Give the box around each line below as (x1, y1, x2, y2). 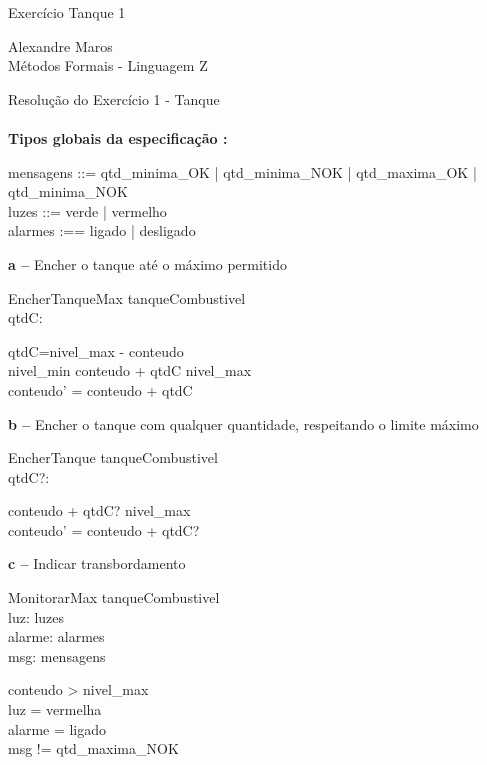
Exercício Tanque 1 (8, 2, 126, 22)
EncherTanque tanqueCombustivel (8, 447, 218, 468)
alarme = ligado (8, 718, 107, 739)
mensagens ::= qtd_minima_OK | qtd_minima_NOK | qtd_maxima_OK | (8, 161, 477, 182)
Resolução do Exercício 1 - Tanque (8, 88, 220, 109)
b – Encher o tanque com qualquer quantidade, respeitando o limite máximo (8, 413, 479, 434)
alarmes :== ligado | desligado (8, 220, 196, 241)
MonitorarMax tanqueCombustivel (8, 587, 220, 608)
